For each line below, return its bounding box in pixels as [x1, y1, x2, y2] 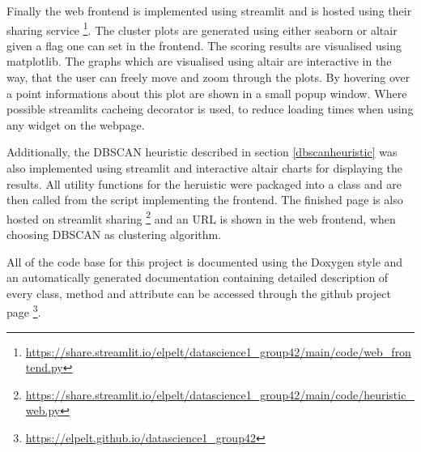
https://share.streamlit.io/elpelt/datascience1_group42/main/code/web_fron [25, 343, 411, 360]
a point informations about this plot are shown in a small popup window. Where [6, 84, 407, 101]
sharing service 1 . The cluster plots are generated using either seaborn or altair [6, 19, 398, 38]
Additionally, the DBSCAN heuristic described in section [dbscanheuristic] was [6, 143, 398, 160]
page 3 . [6, 301, 41, 321]
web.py [25, 402, 61, 419]
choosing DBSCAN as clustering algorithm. [6, 226, 222, 243]
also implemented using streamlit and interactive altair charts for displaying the [6, 160, 403, 176]
